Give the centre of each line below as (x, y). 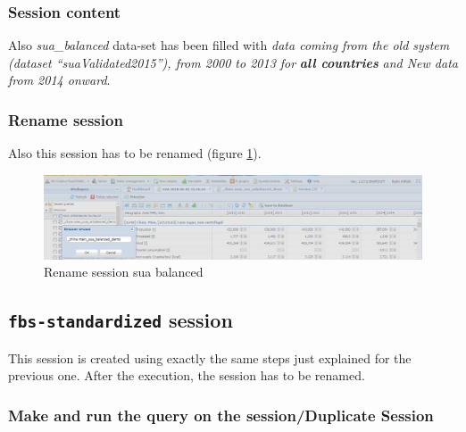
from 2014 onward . (59, 80)
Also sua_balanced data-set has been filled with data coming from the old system (229, 45)
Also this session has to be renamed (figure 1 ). (135, 153)
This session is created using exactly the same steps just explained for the (210, 357)
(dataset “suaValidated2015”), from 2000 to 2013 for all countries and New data (233, 62)
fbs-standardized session (121, 320)
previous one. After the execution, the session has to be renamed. (187, 375)
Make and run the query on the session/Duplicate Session (221, 415)
